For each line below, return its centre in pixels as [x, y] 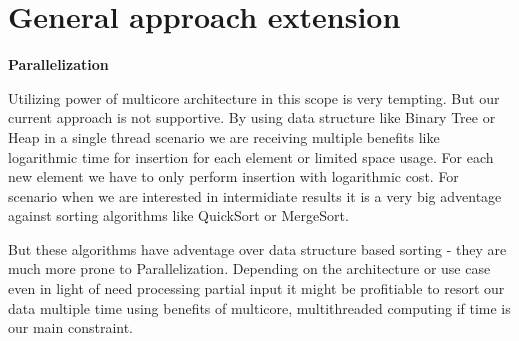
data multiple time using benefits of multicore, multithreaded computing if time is [259, 307]
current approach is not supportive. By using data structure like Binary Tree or [252, 117]
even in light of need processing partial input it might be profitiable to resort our [256, 288]
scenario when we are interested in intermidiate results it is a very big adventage [255, 195]
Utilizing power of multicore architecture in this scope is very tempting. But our [254, 97]
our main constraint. [71, 327]
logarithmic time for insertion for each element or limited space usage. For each [251, 156]
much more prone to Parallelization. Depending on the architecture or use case [249, 268]
